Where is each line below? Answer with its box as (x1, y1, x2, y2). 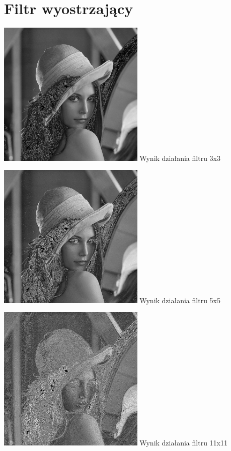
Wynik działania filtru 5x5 (139, 295, 220, 305)
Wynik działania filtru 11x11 (139, 437, 227, 447)
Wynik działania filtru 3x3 (139, 152, 220, 163)
